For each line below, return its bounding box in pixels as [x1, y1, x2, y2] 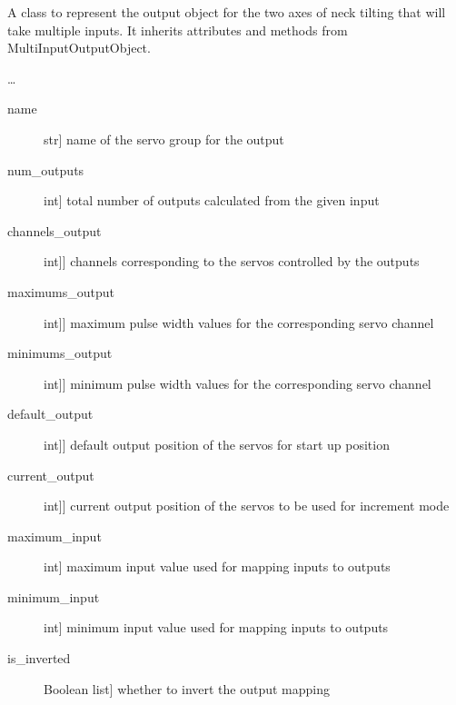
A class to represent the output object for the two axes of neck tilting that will [7, 3, 446, 21]
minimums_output [7, 343, 113, 362]
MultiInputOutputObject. [7, 38, 151, 57]
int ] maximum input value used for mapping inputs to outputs [44, 557, 391, 576]
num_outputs [7, 160, 84, 179]
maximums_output [7, 282, 114, 301]
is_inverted [7, 649, 71, 668]
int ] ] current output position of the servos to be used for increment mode [44, 496, 450, 515]
